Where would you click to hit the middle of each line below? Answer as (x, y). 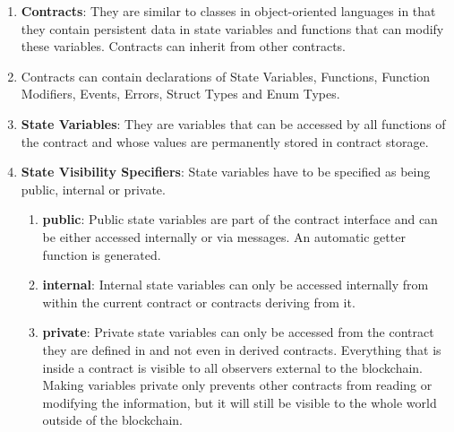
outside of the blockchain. (113, 420)
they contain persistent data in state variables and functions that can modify (232, 28)
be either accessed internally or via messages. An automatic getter (224, 236)
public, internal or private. (93, 189)
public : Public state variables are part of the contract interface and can (240, 219)
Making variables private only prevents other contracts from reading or (237, 385)
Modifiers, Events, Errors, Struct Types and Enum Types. (180, 94)
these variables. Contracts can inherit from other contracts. (183, 46)
